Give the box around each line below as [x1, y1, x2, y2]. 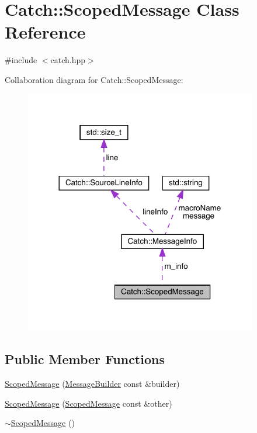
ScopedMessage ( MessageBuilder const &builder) [5, 377, 180, 390]
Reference [5, 20, 86, 44]
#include [5, 54, 37, 66]
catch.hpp [50, 54, 86, 66]
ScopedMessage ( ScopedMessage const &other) [5, 397, 172, 409]
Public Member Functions [5, 350, 165, 368]
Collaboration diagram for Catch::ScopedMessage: [5, 73, 183, 85]
